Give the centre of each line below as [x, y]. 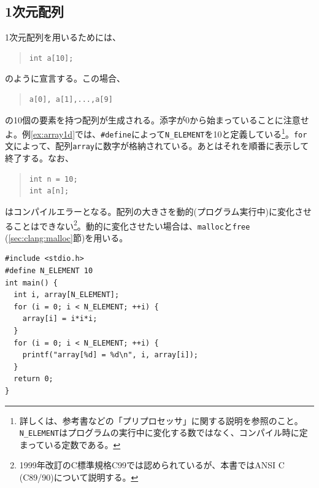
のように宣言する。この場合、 [65, 78]
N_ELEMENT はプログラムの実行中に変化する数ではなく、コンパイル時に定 [163, 432]
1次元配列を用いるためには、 [63, 37]
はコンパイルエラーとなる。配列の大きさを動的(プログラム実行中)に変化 [150, 211]
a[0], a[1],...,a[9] [71, 99]
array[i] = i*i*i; [60, 319]
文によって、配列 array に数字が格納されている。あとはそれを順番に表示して [157, 146]
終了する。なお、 [39, 158]
